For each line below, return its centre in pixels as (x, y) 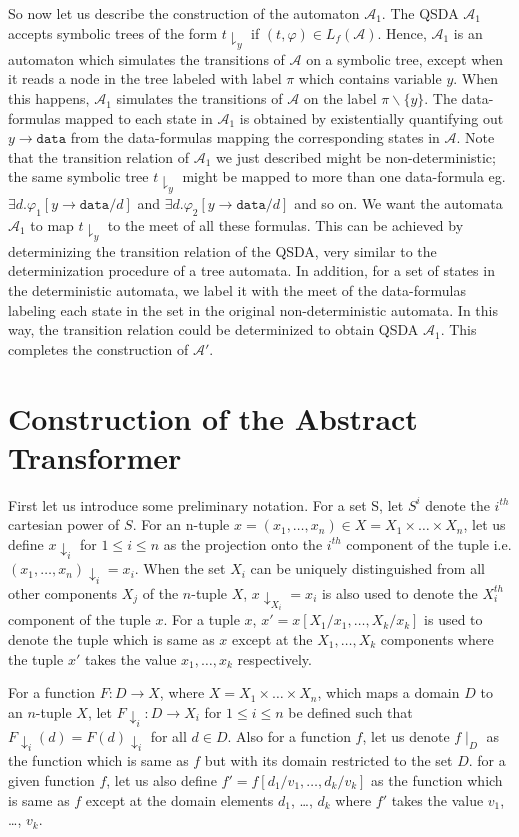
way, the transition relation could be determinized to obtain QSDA (213, 329)
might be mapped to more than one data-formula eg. (344, 176)
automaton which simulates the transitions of (146, 58)
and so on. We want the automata (398, 202)
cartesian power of (64, 524)
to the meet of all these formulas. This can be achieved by (285, 224)
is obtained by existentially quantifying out (371, 117)
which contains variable (370, 78)
